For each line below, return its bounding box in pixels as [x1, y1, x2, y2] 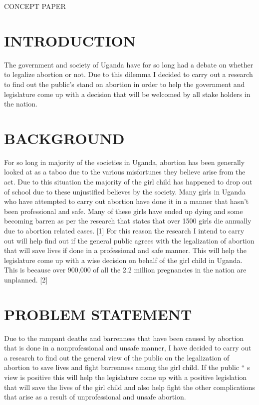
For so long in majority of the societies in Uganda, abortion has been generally [4, 156, 245, 167]
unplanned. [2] [4, 274, 48, 284]
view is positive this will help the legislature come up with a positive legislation [4, 372, 247, 382]
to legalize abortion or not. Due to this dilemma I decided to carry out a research [4, 69, 253, 79]
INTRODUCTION [4, 30, 136, 50]
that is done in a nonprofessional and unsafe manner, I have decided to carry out [4, 342, 252, 353]
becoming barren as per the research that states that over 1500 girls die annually [4, 215, 252, 226]
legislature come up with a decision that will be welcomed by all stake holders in [4, 88, 251, 99]
